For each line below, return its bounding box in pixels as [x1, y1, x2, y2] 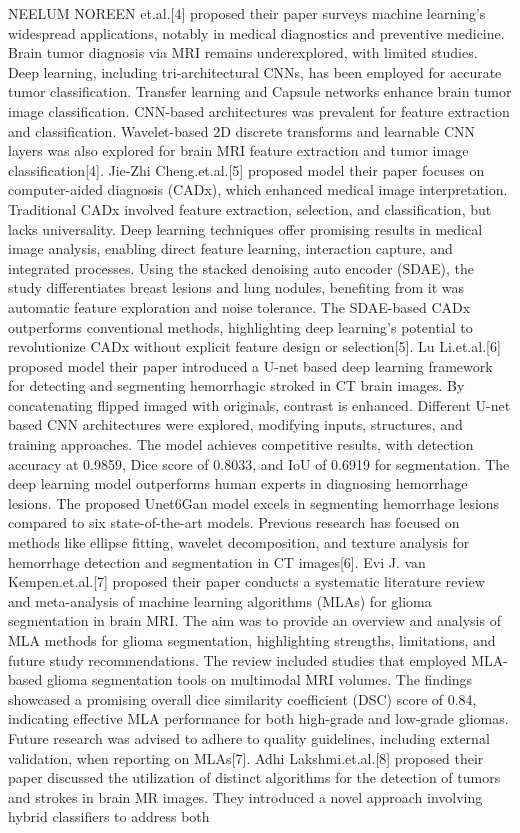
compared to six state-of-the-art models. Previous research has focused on [8, 512, 460, 533]
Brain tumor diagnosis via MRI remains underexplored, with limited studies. [8, 42, 478, 63]
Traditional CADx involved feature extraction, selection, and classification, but [8, 198, 492, 219]
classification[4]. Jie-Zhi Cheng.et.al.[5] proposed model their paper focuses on [8, 159, 485, 180]
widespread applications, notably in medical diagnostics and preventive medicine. [8, 22, 505, 43]
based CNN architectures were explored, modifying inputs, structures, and [8, 414, 463, 435]
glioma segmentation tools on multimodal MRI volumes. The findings [46, 669, 473, 690]
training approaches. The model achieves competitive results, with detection [8, 434, 474, 455]
